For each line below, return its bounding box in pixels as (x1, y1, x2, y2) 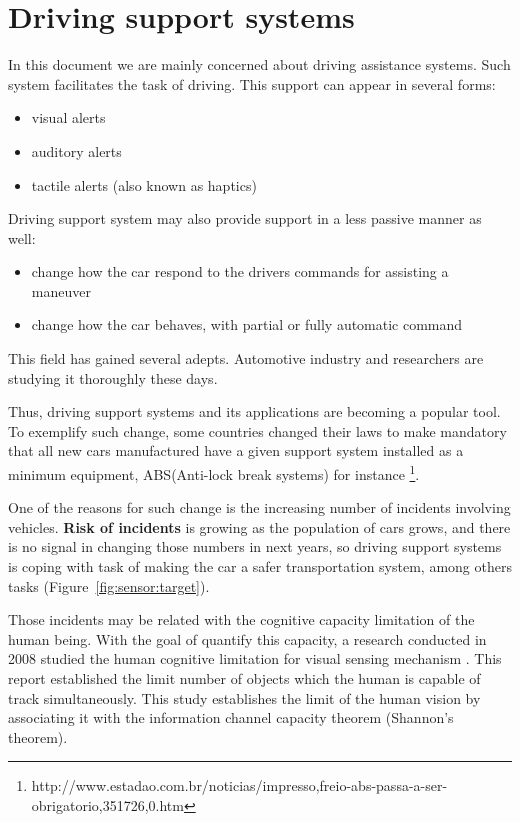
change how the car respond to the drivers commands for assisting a (31, 261, 449, 282)
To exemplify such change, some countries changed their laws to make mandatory (8, 420, 507, 441)
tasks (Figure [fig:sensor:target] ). (8, 575, 210, 596)
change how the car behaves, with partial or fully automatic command (31, 314, 463, 335)
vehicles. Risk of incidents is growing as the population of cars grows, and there (8, 516, 511, 537)
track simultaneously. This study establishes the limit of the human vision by (8, 687, 481, 708)
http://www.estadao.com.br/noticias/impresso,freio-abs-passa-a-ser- (31, 775, 448, 796)
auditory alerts (31, 140, 122, 161)
